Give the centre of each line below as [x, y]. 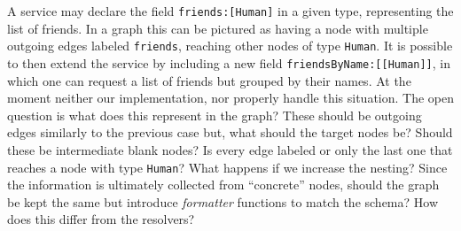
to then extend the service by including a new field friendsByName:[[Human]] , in [229, 62]
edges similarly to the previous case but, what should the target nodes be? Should [230, 132]
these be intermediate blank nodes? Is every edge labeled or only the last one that [230, 149]
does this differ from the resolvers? [101, 219]
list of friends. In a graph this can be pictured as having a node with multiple [218, 28]
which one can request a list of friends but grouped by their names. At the [209, 80]
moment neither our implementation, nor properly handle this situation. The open [231, 98]
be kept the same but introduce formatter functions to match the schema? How [223, 201]
